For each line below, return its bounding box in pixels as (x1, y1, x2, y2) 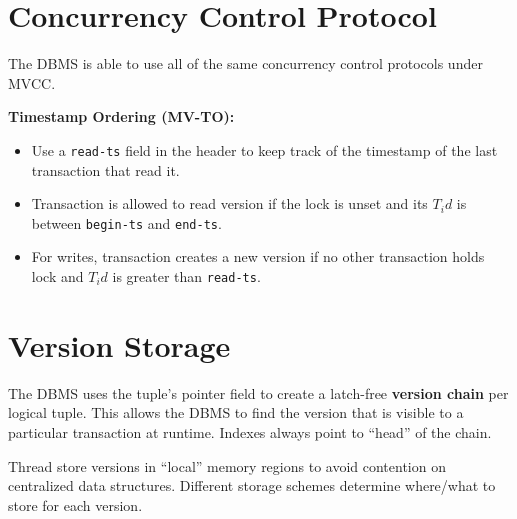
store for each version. (8, 494, 143, 515)
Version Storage (8, 324, 231, 365)
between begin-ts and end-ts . (31, 212, 222, 233)
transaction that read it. (31, 159, 180, 180)
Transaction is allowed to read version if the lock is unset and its (31, 193, 428, 214)
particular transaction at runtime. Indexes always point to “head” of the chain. (8, 421, 492, 442)
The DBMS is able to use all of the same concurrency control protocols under (8, 53, 483, 74)
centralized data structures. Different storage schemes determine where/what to (8, 475, 496, 496)
